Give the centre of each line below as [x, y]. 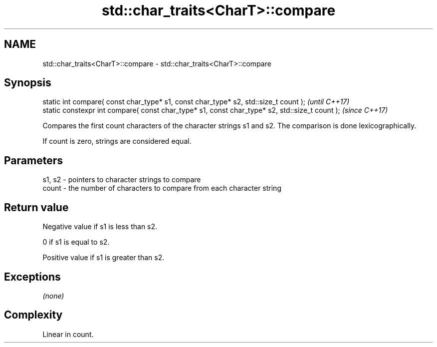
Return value [36, 207]
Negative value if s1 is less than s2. [100, 227]
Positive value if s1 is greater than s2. [104, 258]
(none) [53, 296]
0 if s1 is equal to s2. [76, 242]
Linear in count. [68, 334]
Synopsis [28, 83]
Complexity [33, 315]
